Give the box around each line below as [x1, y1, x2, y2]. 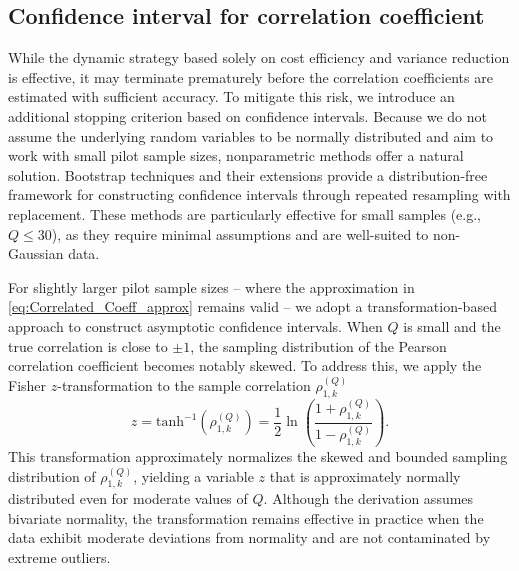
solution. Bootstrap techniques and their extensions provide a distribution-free [8, 164, 488, 185]
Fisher [8, 374, 47, 395]
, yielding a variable [133, 465, 254, 486]
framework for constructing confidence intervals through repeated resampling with [8, 184, 511, 205]
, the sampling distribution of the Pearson [190, 335, 447, 356]
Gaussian [8, 243, 64, 264]
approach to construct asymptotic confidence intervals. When [8, 315, 383, 336]
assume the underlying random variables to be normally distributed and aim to [8, 125, 494, 146]
